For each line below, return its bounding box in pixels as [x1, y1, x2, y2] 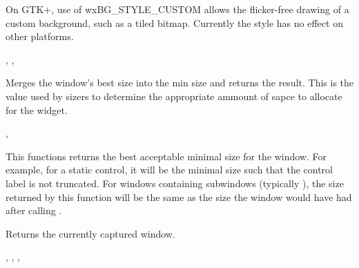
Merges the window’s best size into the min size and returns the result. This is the [6, 75, 354, 90]
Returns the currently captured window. [6, 226, 175, 240]
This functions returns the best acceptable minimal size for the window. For [6, 149, 327, 163]
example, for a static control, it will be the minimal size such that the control [6, 162, 333, 177]
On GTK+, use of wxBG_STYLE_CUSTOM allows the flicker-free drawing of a [6, 2, 349, 16]
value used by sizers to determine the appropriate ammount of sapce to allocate [6, 88, 342, 103]
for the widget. [6, 102, 68, 117]
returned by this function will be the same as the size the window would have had [6, 189, 352, 204]
